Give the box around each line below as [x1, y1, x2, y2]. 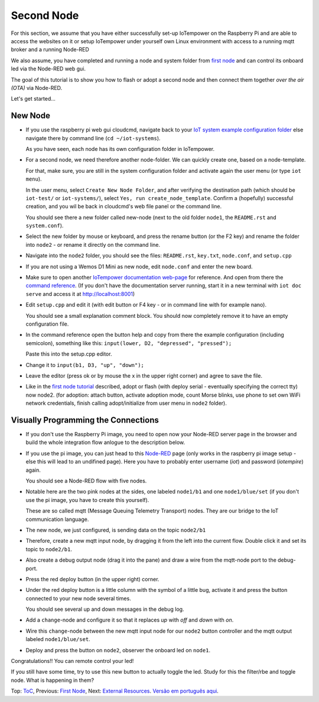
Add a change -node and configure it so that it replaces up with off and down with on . [25, 616, 234, 624]
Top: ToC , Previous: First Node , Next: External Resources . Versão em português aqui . [11, 687, 219, 695]
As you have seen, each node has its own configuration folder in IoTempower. [25, 145, 215, 152]
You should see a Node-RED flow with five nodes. [25, 477, 147, 484]
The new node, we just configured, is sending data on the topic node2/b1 [25, 526, 206, 533]
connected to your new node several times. [25, 595, 131, 602]
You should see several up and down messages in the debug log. [25, 606, 184, 613]
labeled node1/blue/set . [25, 636, 91, 643]
